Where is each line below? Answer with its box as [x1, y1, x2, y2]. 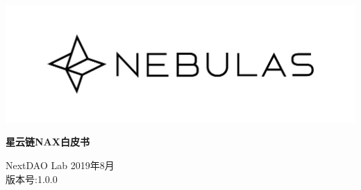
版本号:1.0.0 [6, 171, 58, 186]
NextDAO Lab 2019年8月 [6, 158, 115, 173]
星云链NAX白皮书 [6, 134, 90, 149]
